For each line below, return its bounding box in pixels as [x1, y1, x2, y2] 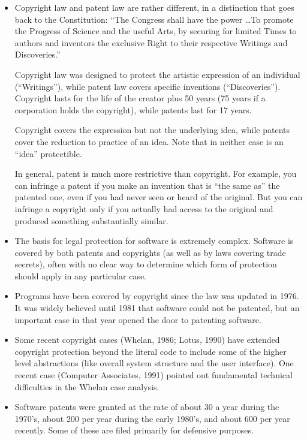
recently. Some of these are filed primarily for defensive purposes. [14, 424, 254, 436]
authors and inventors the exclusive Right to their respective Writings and [14, 36, 288, 49]
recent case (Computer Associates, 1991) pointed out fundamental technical [14, 369, 293, 381]
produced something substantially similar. [14, 214, 168, 227]
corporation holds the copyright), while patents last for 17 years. [14, 103, 252, 116]
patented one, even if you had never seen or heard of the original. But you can [14, 191, 303, 203]
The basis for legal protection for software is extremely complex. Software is [14, 234, 294, 247]
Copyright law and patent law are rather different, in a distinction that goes [14, 1, 294, 13]
